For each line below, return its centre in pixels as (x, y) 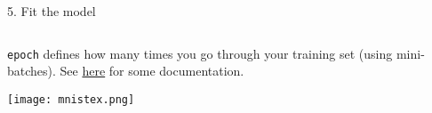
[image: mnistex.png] (71, 99)
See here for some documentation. (152, 71)
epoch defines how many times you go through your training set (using (200, 53)
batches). (32, 71)
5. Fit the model (52, 11)
